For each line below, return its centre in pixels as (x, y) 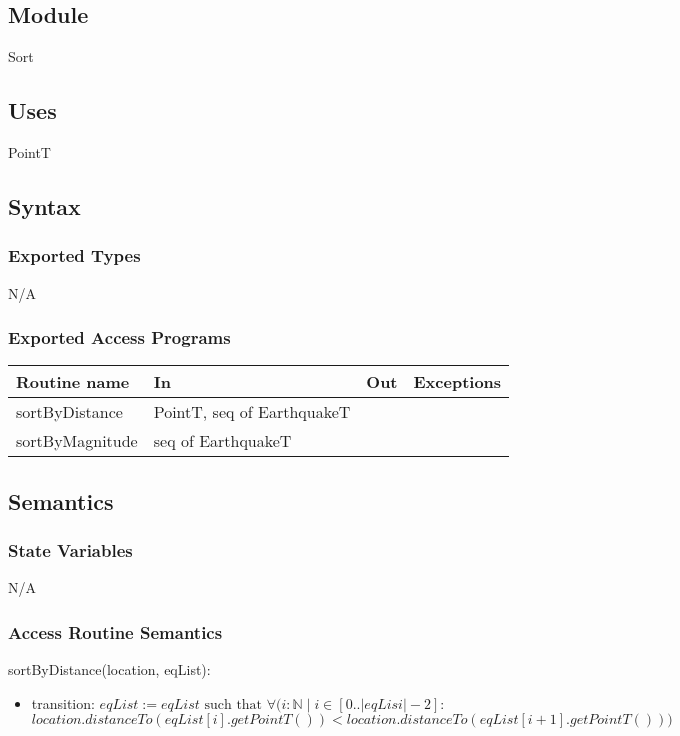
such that (233, 704)
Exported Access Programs (119, 337)
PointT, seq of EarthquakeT (252, 412)
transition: (63, 702)
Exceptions (457, 382)
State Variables (70, 550)
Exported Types (74, 255)
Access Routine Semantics (115, 631)
